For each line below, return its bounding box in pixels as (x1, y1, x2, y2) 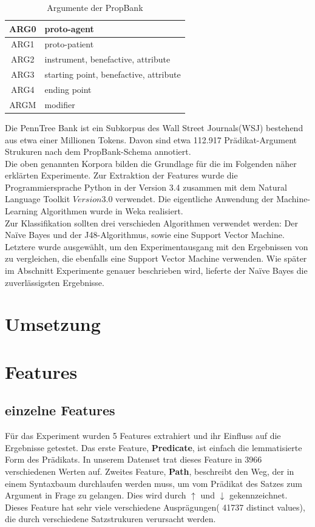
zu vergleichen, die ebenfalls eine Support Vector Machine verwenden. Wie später (5, 252, 307, 265)
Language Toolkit (5, 192, 70, 205)
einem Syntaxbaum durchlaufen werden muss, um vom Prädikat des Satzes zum (5, 477, 302, 489)
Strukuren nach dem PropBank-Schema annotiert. (5, 145, 191, 158)
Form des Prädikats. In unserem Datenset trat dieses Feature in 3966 (5, 453, 262, 466)
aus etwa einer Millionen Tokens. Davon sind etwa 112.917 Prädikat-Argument (5, 133, 297, 146)
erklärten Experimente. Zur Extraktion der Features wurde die (5, 169, 238, 182)
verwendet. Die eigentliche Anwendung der (115, 192, 274, 205)
